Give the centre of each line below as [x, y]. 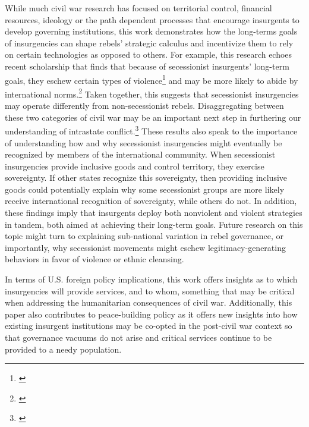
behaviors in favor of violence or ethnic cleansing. [94, 259]
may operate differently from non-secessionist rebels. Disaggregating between [144, 106]
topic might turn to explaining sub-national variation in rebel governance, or [144, 236]
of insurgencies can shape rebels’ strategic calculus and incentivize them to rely [149, 43]
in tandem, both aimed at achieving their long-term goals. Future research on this [154, 224]
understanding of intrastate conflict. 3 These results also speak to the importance [151, 130]
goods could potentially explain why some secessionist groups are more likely [145, 189]
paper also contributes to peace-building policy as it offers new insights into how [151, 314]
